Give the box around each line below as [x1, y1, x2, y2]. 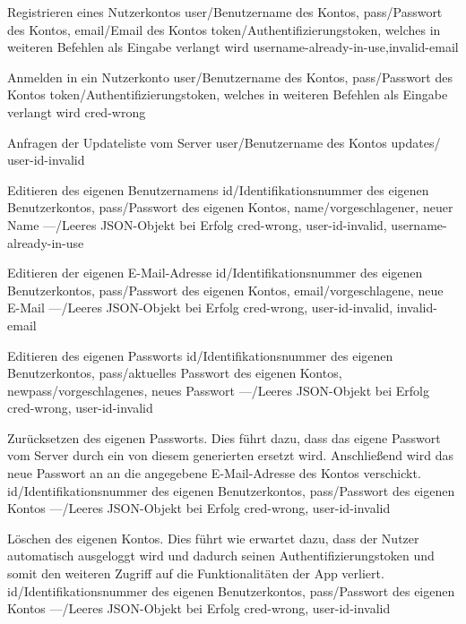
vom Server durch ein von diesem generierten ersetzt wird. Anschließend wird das [7, 446, 453, 465]
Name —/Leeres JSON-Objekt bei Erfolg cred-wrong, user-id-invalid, [7, 215, 387, 234]
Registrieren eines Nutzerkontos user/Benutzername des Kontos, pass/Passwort [7, 3, 443, 21]
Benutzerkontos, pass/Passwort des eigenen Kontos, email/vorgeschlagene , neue [7, 280, 444, 299]
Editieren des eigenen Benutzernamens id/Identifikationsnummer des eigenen [7, 180, 429, 199]
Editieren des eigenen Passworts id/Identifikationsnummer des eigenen [7, 346, 393, 364]
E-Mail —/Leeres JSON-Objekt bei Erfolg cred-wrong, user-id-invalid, [7, 298, 393, 317]
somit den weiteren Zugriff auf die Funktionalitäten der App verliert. [7, 564, 384, 583]
